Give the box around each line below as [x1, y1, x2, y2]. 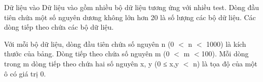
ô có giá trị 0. [4, 68, 46, 78]
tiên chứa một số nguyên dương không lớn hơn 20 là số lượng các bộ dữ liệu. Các [4, 12, 256, 22]
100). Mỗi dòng [201, 48, 249, 59]
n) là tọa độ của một [193, 58, 257, 68]
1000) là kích [206, 38, 246, 49]
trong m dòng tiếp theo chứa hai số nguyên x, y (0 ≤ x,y [4, 58, 179, 68]
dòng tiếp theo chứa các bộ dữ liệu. [4, 22, 114, 32]
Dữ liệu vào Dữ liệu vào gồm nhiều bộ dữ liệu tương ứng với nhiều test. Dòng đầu [4, 2, 259, 12]
